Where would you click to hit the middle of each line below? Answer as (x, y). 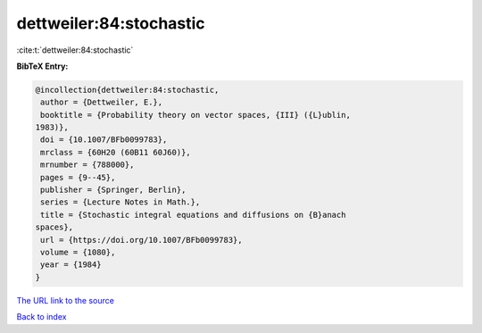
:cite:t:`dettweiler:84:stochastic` (75, 50)
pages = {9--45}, (78, 177)
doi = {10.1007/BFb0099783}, (104, 140)
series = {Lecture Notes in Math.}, (120, 202)
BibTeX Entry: (42, 66)
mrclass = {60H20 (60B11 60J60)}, (116, 152)
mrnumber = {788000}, (87, 165)
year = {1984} (71, 265)
